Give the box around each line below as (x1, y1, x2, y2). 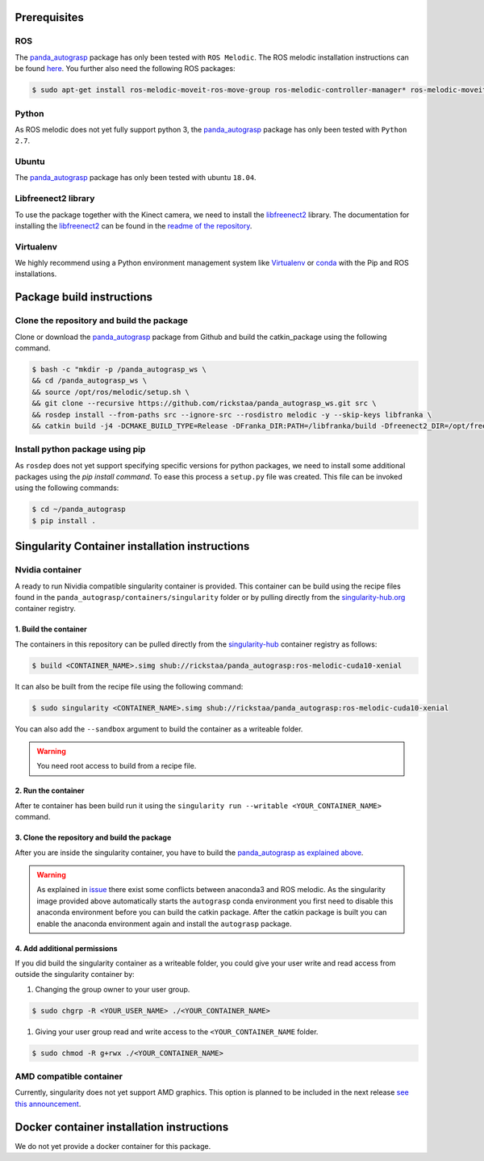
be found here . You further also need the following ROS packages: (15, 64, 236, 73)
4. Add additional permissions (15, 943, 118, 953)
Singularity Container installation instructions (15, 539, 250, 553)
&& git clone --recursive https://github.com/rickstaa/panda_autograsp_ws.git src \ (31, 399, 377, 408)
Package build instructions (15, 291, 153, 304)
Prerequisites (15, 10, 84, 24)
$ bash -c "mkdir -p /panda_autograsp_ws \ (31, 365, 207, 374)
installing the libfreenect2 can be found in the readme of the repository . (15, 220, 252, 230)
